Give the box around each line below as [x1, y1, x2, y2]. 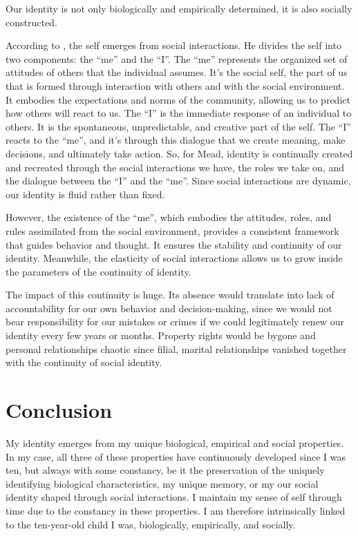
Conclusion [6, 396, 113, 424]
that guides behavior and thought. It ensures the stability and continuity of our [6, 237, 342, 251]
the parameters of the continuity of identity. [6, 264, 191, 278]
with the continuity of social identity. [6, 355, 162, 370]
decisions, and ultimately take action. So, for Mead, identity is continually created [6, 146, 353, 160]
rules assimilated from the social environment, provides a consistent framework [6, 223, 339, 238]
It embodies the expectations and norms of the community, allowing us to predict [6, 92, 350, 106]
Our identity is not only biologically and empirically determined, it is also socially [6, 1, 352, 15]
